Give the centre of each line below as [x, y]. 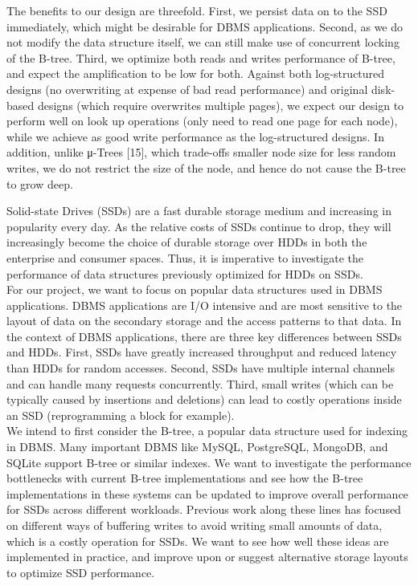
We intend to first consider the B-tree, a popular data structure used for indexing [207, 431]
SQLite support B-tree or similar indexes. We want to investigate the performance [209, 462]
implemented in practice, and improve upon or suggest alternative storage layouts [207, 557]
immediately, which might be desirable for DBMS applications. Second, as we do [205, 26]
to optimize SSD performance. [81, 572]
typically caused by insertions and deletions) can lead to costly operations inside [204, 399]
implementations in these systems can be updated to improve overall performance [207, 493]
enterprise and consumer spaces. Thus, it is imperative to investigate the [185, 257]
